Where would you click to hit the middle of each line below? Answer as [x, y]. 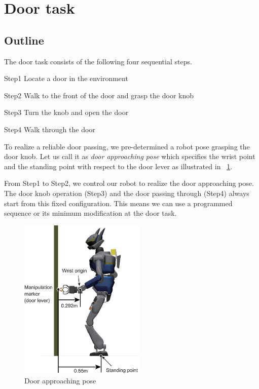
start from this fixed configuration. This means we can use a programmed [118, 203]
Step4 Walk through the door [50, 129]
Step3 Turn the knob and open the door [66, 112]
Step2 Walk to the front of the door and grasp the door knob [99, 95]
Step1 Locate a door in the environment [66, 78]
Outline [24, 40]
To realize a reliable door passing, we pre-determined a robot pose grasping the [127, 146]
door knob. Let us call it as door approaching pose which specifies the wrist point [130, 156]
